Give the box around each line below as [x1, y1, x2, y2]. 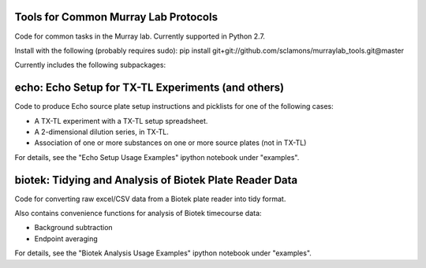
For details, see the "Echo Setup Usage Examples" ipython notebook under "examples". [14, 152, 300, 162]
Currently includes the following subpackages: [14, 60, 166, 70]
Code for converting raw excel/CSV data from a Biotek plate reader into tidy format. [14, 194, 286, 203]
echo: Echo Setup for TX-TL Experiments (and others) [14, 81, 285, 95]
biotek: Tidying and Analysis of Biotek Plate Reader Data [14, 173, 298, 187]
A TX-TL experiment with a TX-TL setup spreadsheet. [34, 116, 208, 125]
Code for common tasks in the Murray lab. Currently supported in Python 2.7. [14, 32, 266, 41]
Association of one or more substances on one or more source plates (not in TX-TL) [34, 138, 307, 147]
